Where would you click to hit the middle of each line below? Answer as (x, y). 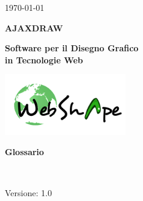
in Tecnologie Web (44, 59)
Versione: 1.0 (28, 192)
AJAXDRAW (34, 27)
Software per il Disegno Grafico (72, 48)
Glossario (24, 152)
